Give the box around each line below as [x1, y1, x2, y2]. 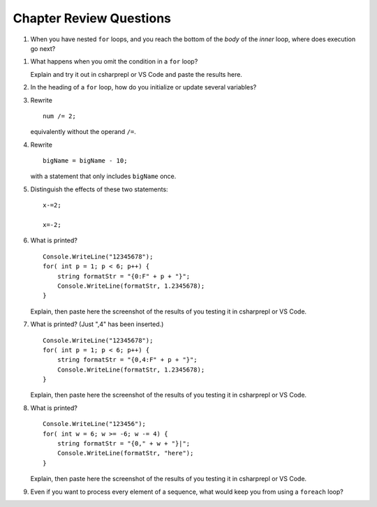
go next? [30, 44, 56, 52]
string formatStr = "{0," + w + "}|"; [57, 440, 191, 448]
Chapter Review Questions [13, 10, 171, 26]
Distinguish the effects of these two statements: [30, 185, 168, 193]
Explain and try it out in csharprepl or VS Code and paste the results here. [30, 70, 242, 78]
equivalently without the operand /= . [30, 128, 136, 136]
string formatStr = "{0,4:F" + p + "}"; [57, 356, 198, 364]
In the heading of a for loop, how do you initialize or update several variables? [30, 83, 257, 91]
